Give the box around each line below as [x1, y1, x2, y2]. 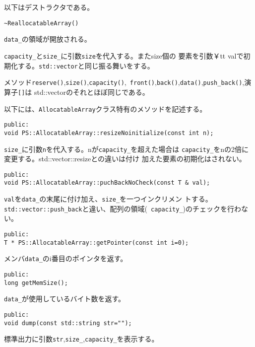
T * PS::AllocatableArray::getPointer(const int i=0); [4, 239, 189, 246]
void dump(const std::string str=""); [4, 319, 132, 327]
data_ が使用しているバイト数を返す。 [4, 293, 125, 304]
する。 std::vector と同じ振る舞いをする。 [17, 60, 154, 70]
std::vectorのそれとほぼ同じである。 [34, 86, 149, 97]
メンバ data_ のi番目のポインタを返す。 [4, 253, 127, 264]
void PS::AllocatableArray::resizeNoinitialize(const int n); [4, 129, 214, 137]
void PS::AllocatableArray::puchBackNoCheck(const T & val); [4, 179, 210, 187]
